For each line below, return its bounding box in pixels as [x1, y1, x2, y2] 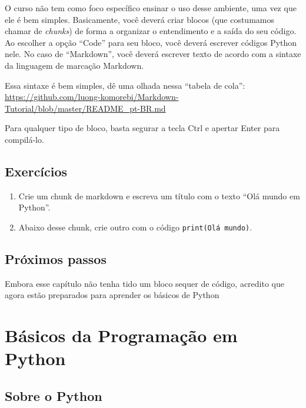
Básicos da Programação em [5, 323, 238, 347]
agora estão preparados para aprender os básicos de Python [5, 289, 219, 301]
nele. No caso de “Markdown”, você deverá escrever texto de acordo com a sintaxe [5, 48, 301, 60]
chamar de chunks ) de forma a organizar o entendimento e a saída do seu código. [5, 25, 297, 37]
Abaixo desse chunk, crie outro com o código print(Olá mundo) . [18, 220, 252, 233]
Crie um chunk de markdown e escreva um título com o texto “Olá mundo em [18, 189, 300, 202]
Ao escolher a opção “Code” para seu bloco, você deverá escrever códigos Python [5, 36, 297, 48]
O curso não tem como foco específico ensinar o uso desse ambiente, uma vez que [5, 2, 297, 14]
